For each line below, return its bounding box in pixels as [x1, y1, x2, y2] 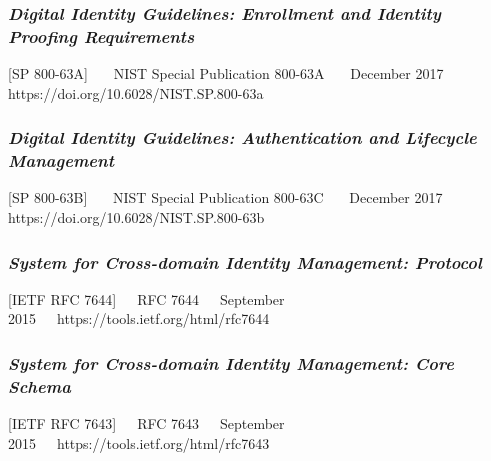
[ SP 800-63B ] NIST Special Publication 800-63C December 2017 [8, 187, 443, 208]
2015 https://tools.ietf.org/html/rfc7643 [8, 432, 270, 453]
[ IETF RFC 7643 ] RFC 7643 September [8, 413, 285, 434]
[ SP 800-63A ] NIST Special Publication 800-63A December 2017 [8, 63, 444, 84]
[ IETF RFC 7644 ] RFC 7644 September [8, 288, 285, 309]
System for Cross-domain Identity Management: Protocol [8, 249, 482, 274]
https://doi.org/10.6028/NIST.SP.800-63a [8, 82, 264, 103]
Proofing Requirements [8, 23, 195, 48]
